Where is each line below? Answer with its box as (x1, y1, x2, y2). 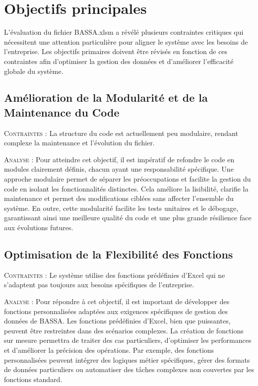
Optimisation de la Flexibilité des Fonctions (4, 247, 233, 262)
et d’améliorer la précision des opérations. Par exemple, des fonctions (4, 344, 214, 355)
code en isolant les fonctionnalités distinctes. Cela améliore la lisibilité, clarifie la (4, 183, 249, 193)
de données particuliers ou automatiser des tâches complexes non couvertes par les (4, 364, 254, 375)
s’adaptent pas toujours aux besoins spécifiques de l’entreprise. (4, 279, 194, 290)
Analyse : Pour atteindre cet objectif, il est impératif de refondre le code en (4, 154, 235, 164)
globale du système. (4, 65, 64, 76)
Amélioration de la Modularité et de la (4, 90, 208, 105)
